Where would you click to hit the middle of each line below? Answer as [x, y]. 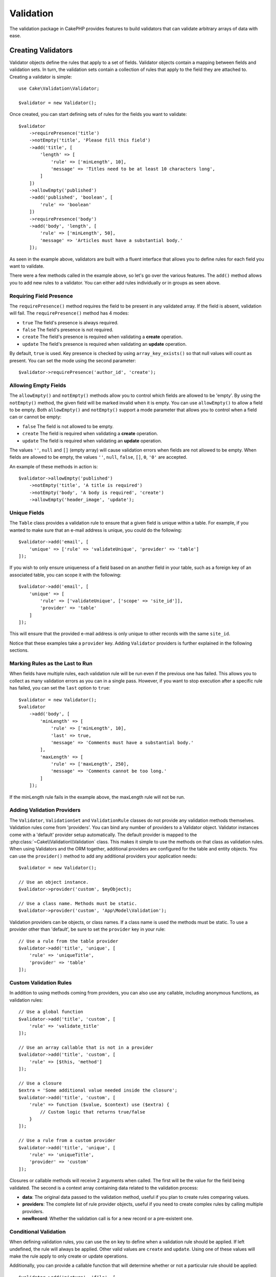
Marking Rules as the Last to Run [51, 664]
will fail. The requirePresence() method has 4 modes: [69, 313]
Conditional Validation [38, 1232]
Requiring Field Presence [41, 296]
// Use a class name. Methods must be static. [78, 904]
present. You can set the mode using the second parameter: [73, 361]
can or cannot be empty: [35, 417]
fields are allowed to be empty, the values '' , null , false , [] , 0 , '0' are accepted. [98, 457]
